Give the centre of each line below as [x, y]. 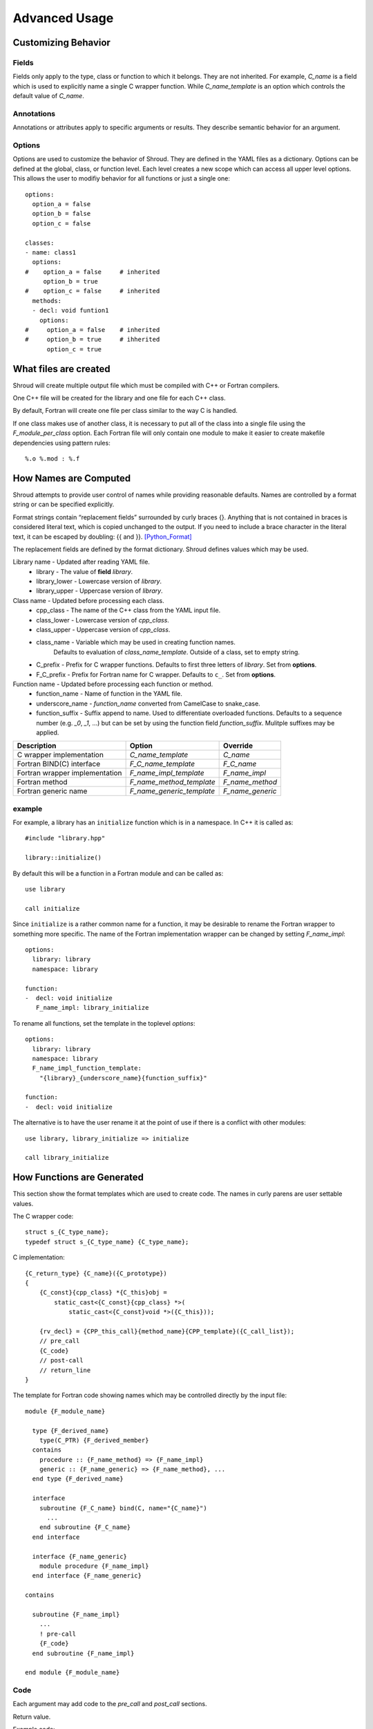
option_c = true [74, 349]
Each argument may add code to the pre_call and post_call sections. [110, 1704]
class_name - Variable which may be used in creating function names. [136, 642]
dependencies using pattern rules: [61, 443]
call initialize [52, 908]
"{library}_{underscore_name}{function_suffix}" [123, 1078]
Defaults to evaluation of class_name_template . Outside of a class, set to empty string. [177, 652]
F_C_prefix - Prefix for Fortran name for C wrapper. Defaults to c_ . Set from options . [156, 674]
